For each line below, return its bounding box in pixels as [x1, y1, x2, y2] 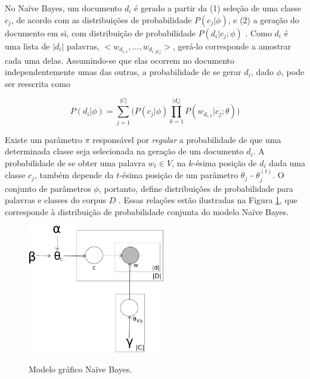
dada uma [269, 156, 306, 169]
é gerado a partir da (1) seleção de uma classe [134, 2, 302, 14]
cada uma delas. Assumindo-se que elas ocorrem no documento [5, 54, 235, 66]
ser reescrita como [5, 77, 70, 89]
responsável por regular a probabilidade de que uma [92, 133, 281, 145]
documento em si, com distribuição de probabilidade [5, 26, 196, 39]
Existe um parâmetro [5, 133, 82, 145]
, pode [281, 66, 305, 78]
